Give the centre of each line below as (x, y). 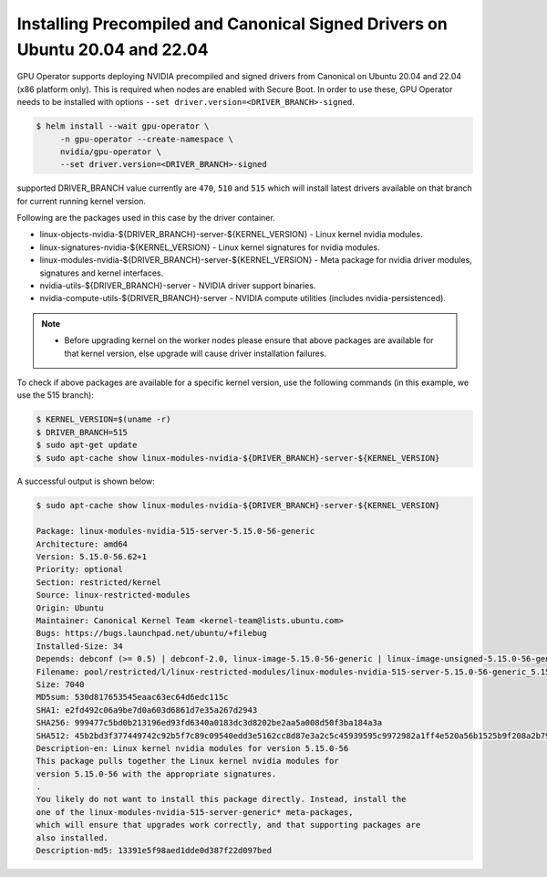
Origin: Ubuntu (70, 608)
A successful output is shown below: (86, 481)
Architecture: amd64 (82, 544)
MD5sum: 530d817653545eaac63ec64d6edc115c (132, 697)
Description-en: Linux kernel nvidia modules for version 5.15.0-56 (192, 748)
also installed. (72, 838)
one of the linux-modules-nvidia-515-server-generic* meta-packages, (195, 812)
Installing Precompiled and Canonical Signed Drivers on (232, 24)
